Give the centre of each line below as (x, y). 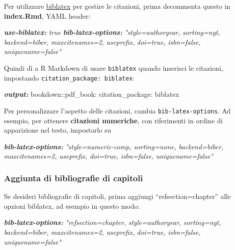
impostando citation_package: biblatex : (69, 77)
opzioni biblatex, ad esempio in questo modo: (72, 206)
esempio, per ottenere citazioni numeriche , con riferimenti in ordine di (113, 120)
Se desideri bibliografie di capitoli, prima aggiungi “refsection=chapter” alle (117, 196)
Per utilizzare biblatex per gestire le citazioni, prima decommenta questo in (117, 6)
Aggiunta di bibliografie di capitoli (74, 178)
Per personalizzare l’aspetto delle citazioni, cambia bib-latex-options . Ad (117, 110)
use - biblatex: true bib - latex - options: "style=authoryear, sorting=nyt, (112, 32)
